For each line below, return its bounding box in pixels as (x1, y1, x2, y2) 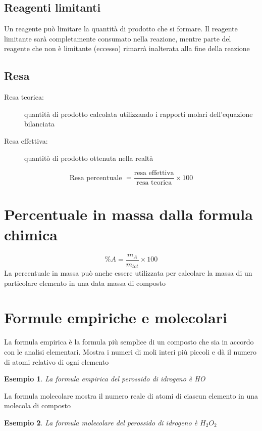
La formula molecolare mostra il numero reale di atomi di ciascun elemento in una (4, 390, 258, 401)
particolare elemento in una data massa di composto (4, 277, 166, 288)
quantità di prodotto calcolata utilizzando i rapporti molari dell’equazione (24, 108, 253, 119)
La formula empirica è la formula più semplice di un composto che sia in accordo (4, 336, 254, 347)
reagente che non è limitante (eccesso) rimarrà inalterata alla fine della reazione (4, 43, 250, 54)
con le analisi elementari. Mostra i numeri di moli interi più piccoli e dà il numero (4, 346, 257, 357)
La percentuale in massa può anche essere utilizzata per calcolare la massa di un (4, 268, 252, 278)
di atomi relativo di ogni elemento (4, 356, 109, 367)
